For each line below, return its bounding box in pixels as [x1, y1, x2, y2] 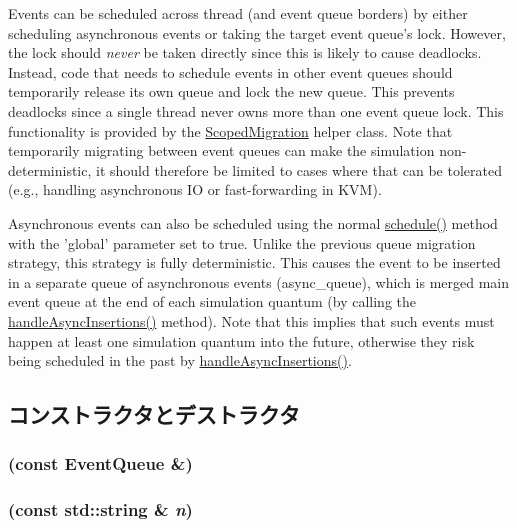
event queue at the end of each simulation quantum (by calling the [8, 291, 417, 312]
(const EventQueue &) [8, 451, 193, 476]
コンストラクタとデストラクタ [8, 399, 300, 430]
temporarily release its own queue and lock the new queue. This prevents [8, 81, 455, 102]
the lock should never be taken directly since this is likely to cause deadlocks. [8, 42, 482, 63]
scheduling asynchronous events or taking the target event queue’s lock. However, [8, 22, 506, 43]
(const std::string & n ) [8, 497, 193, 522]
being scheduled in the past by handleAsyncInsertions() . [8, 350, 352, 371]
